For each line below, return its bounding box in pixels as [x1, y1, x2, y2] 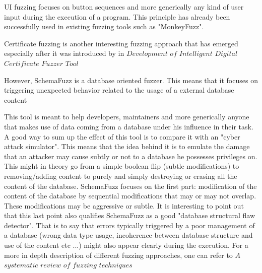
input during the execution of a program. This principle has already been [4, 11, 230, 22]
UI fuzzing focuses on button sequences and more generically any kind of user [4, 2, 244, 12]
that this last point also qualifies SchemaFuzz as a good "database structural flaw [4, 210, 255, 221]
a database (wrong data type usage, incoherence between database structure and [4, 230, 253, 240]
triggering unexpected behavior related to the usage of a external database [4, 85, 234, 95]
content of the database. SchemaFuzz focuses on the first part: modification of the [4, 180, 257, 191]
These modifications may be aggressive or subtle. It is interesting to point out [4, 200, 244, 211]
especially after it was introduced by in [4, 48, 124, 58]
